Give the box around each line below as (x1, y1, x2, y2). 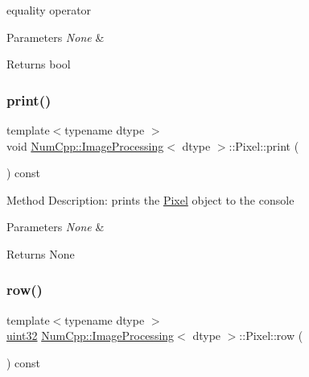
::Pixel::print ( (229, 137, 299, 154)
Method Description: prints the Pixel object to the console (6, 191, 295, 208)
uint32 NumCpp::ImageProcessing (6, 327, 175, 344)
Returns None (6, 245, 75, 262)
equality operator (6, 2, 92, 18)
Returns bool (6, 56, 71, 72)
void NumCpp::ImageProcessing (6, 137, 164, 154)
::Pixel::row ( (239, 327, 303, 344)
